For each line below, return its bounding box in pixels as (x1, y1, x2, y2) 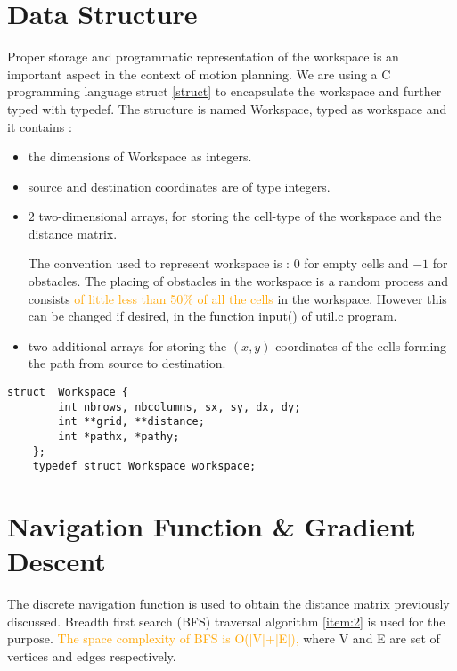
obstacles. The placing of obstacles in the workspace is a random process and (28, 272, 449, 290)
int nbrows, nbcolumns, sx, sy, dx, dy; (58, 400, 301, 413)
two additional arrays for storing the (28, 336, 227, 355)
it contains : (7, 117, 72, 135)
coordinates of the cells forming (275, 336, 447, 355)
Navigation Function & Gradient (7, 508, 416, 544)
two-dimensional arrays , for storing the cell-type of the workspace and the (38, 207, 442, 225)
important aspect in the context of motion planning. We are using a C (7, 64, 391, 83)
